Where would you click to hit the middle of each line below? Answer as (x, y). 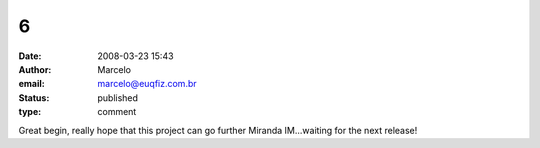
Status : (34, 97)
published (118, 97)
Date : (30, 56)
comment (117, 112)
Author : (35, 69)
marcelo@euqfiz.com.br (147, 84)
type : (30, 112)
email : (31, 84)
